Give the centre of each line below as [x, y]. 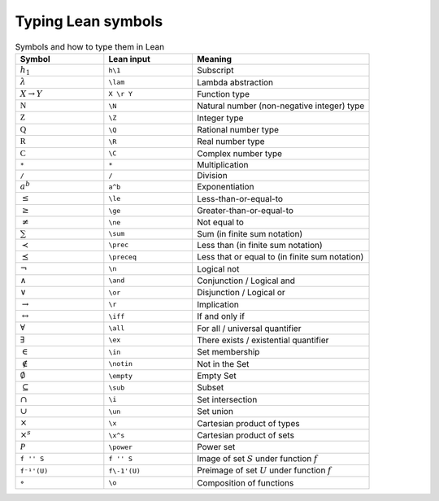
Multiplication [222, 165]
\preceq [123, 257]
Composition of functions [245, 482]
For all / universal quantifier [249, 328]
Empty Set [216, 376]
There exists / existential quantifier [263, 340]
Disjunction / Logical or [241, 293]
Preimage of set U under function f [264, 470]
